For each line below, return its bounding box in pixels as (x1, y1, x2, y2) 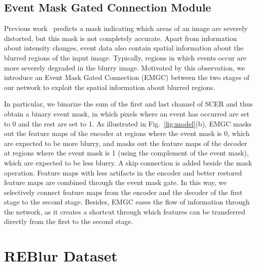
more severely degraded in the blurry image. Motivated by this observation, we (4, 62, 245, 72)
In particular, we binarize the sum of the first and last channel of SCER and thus (4, 98, 253, 109)
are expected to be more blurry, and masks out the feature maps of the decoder (4, 137, 247, 148)
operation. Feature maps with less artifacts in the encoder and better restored (4, 167, 242, 177)
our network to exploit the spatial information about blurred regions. (4, 81, 215, 92)
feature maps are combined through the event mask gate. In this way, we (4, 177, 227, 187)
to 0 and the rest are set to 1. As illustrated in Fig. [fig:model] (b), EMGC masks (4, 118, 252, 128)
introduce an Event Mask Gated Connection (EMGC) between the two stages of (4, 72, 250, 82)
